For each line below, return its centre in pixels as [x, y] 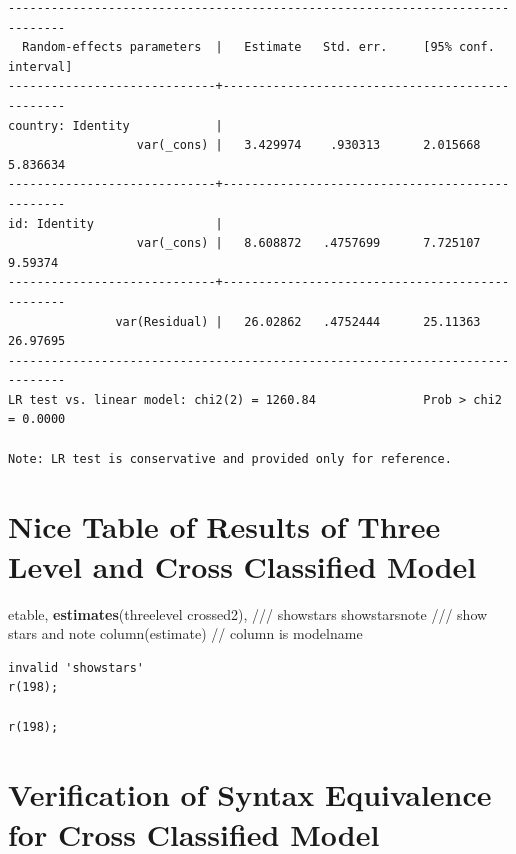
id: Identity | [115, 223]
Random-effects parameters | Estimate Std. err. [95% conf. [258, 47]
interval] [40, 66]
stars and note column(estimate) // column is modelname [185, 633]
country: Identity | [115, 125]
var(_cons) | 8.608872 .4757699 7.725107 [308, 243]
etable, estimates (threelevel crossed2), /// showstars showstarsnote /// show [248, 613]
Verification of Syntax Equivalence [250, 794]
